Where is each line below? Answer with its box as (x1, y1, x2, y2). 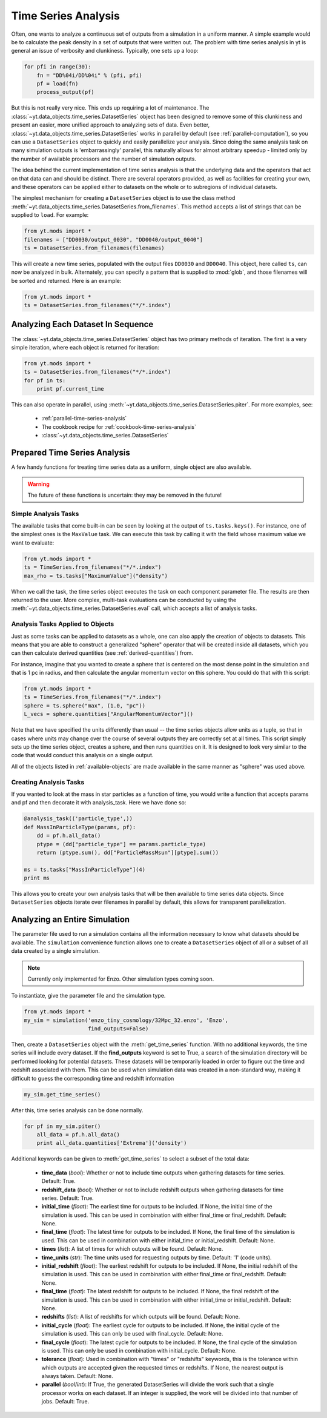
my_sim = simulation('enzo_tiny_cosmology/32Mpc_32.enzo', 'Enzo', (24, 1016, 229, 1024)
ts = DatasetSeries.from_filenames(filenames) (24, 244, 165, 251)
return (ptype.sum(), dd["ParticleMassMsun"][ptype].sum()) (36, 849, 219, 856)
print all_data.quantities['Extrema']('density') (36, 1139, 187, 1147)
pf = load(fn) (36, 81, 79, 87)
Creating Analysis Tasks (11, 778, 85, 786)
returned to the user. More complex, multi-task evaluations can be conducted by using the (11, 597, 237, 604)
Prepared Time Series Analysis (11, 448, 130, 458)
